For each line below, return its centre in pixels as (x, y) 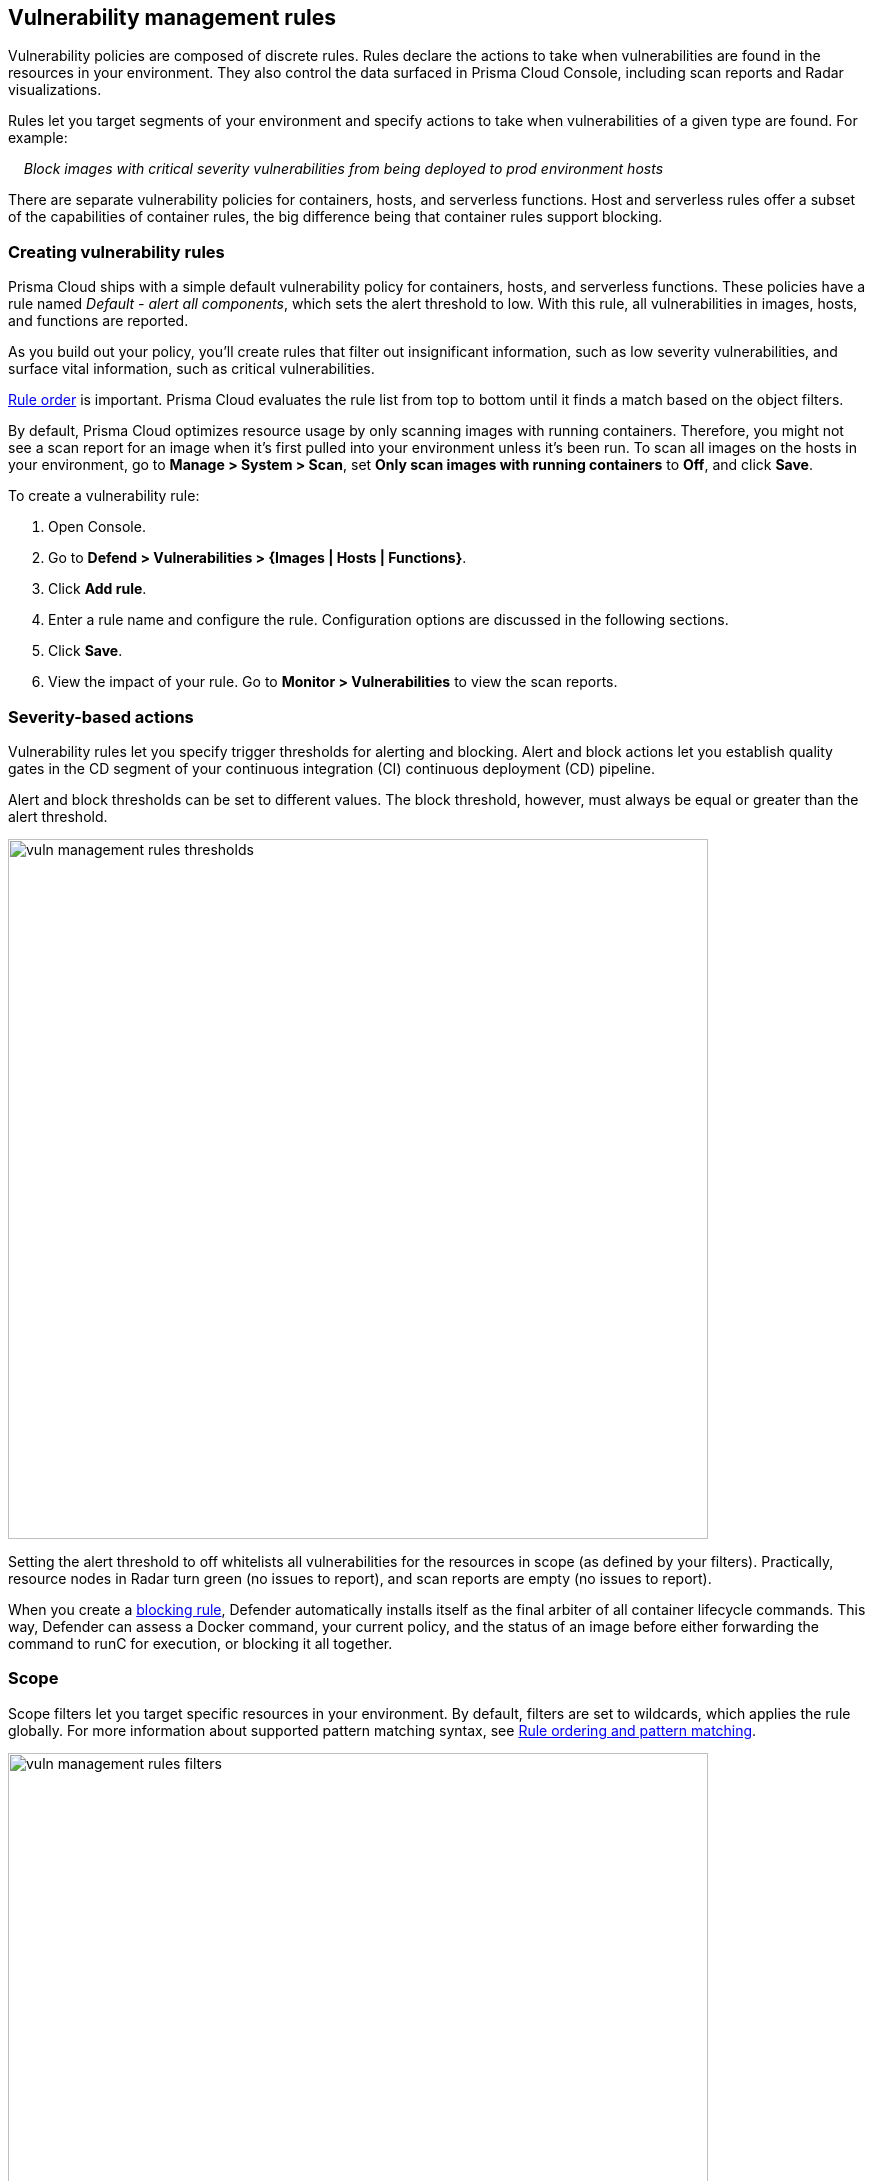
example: (38, 138)
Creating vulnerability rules (116, 251)
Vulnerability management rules (172, 17)
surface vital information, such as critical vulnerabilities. (191, 369)
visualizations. (55, 90)
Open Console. (97, 527)
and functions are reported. (98, 321)
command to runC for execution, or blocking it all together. (200, 1643)
